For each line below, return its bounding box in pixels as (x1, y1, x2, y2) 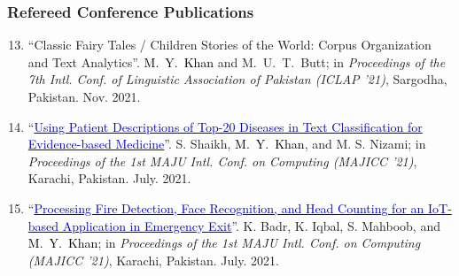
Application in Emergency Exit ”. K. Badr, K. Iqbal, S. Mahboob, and (62, 216, 440, 234)
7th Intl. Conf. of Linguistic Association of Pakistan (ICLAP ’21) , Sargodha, (27, 70, 447, 88)
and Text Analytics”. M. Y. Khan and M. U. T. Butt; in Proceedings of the (27, 52, 446, 71)
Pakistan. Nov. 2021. (27, 88, 141, 105)
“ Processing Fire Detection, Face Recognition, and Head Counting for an (27, 198, 424, 217)
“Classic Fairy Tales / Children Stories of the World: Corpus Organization (27, 35, 432, 54)
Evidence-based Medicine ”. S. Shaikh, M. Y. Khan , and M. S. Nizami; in (27, 134, 426, 153)
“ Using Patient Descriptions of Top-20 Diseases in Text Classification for (27, 117, 423, 135)
